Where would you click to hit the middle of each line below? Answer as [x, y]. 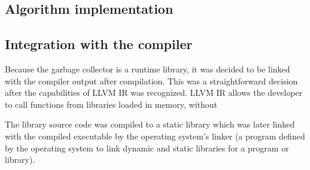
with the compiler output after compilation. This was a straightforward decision [151, 81]
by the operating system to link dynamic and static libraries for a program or [147, 148]
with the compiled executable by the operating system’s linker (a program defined [155, 136]
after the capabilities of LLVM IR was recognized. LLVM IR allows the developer [154, 92]
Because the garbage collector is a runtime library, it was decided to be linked [148, 69]
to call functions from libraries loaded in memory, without [111, 104]
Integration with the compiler [99, 44]
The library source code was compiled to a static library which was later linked [150, 124]
